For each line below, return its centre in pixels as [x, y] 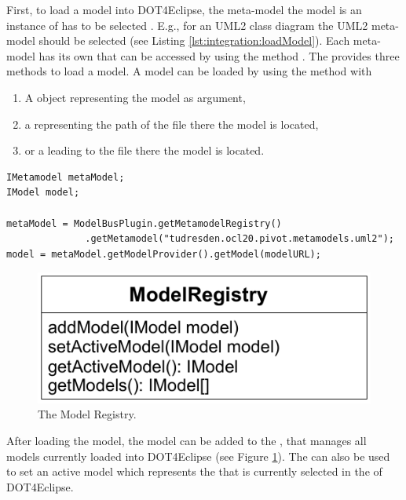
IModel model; [43, 193]
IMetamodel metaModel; [66, 177]
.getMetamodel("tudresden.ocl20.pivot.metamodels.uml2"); [240, 239]
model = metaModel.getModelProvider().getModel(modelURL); [164, 254]
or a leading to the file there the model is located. [144, 150]
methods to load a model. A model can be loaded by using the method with [189, 71]
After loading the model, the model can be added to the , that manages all [187, 440]
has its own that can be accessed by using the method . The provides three [219, 55]
